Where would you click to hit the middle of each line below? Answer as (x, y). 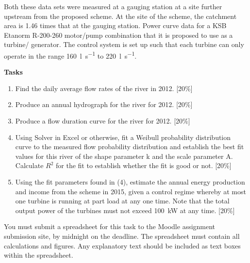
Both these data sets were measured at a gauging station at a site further (113, 6)
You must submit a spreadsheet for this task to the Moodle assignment (110, 226)
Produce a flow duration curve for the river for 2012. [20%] (103, 121)
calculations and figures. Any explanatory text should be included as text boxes (122, 245)
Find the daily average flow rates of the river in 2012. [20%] (104, 88)
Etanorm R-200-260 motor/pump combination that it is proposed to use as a (118, 35)
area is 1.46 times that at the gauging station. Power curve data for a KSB (115, 25)
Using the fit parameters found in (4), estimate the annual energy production (130, 181)
